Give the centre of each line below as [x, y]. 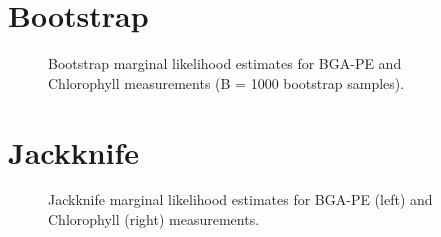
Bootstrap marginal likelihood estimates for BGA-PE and [225, 63]
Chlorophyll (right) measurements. [154, 219]
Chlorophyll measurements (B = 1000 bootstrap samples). [226, 82]
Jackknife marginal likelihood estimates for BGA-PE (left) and [240, 199]
